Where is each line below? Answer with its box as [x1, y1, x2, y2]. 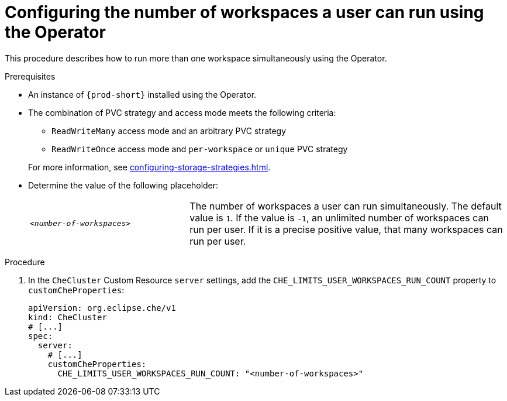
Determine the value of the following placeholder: [28, 180, 219, 190]
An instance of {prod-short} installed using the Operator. [28, 89, 257, 100]
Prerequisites [5, 71, 56, 81]
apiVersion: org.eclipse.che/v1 [28, 303, 176, 313]
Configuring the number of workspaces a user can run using [5, 2, 484, 22]
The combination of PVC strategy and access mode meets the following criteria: [28, 107, 336, 118]
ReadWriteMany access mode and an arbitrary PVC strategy [51, 125, 287, 136]
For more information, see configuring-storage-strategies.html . [28, 162, 271, 172]
